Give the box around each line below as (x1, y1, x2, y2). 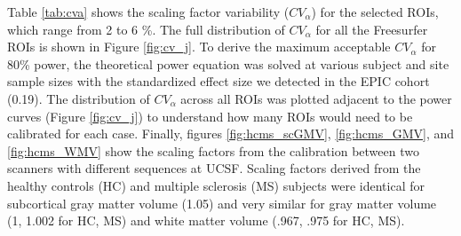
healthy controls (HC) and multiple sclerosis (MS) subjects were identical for (7, 176, 425, 194)
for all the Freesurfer (315, 20, 428, 38)
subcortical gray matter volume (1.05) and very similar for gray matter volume (7, 193, 437, 212)
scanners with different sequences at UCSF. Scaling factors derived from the (7, 159, 421, 177)
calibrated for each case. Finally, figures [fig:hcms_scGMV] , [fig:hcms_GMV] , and (7, 124, 454, 143)
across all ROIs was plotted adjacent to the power (180, 89, 452, 107)
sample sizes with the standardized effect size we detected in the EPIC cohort (7, 72, 430, 90)
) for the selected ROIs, (311, 3, 439, 20)
